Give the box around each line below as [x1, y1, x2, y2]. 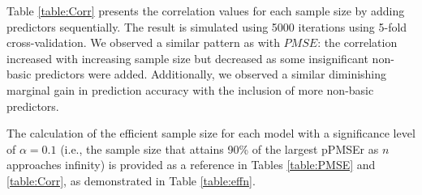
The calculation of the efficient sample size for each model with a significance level [6, 125, 416, 142]
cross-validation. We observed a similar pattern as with [6, 34, 280, 51]
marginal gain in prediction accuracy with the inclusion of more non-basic [6, 81, 374, 98]
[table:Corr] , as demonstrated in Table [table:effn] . [6, 172, 256, 189]
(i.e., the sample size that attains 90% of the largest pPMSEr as [60, 140, 379, 157]
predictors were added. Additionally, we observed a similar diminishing [35, 66, 387, 83]
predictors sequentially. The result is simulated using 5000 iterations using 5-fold [6, 18, 407, 35]
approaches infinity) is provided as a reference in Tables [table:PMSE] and [6, 156, 376, 173]
